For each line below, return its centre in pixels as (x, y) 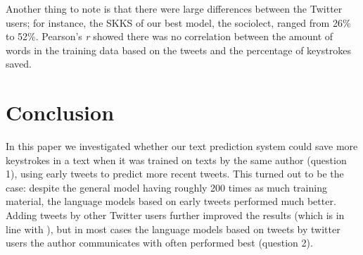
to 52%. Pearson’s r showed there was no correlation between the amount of (170, 36)
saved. (19, 64)
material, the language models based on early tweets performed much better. (171, 201)
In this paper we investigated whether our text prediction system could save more (182, 146)
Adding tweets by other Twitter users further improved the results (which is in (175, 215)
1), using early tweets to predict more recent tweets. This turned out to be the (175, 174)
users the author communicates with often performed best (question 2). (159, 243)
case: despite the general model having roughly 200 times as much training (166, 187)
